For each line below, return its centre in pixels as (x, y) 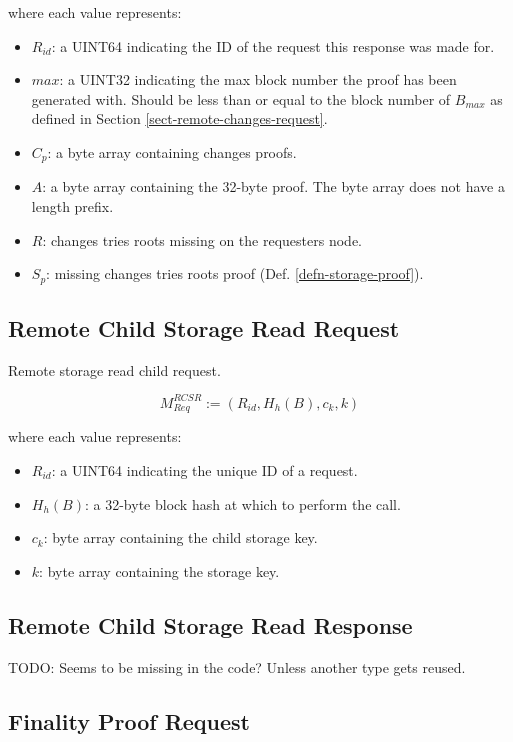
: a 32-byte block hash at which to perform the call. (242, 503)
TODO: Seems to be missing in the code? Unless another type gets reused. (237, 666)
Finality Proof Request (129, 720)
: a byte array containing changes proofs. (172, 151)
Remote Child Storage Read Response (210, 624)
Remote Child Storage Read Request (204, 328)
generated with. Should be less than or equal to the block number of (241, 98)
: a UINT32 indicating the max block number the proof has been (258, 79)
